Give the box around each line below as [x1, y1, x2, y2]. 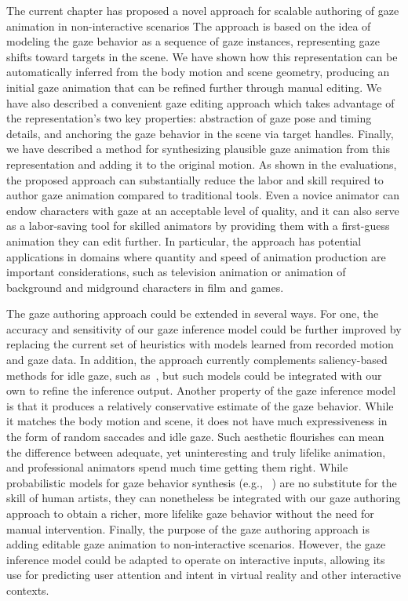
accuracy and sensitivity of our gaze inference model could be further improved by [6, 320, 402, 337]
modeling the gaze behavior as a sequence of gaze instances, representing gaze [6, 33, 381, 49]
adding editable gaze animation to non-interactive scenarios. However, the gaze [6, 536, 386, 552]
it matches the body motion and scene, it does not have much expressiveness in [6, 413, 388, 429]
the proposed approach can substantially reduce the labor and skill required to [6, 171, 384, 188]
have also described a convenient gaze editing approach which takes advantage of [6, 94, 395, 111]
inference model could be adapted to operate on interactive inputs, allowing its [6, 551, 385, 567]
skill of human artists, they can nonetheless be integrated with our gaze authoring [6, 490, 401, 506]
